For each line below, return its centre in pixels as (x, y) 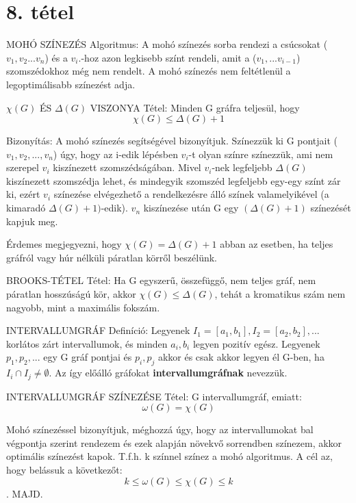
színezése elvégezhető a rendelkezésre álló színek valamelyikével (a (191, 194)
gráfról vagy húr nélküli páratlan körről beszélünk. (112, 257)
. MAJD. (25, 493)
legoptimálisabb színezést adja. (71, 84)
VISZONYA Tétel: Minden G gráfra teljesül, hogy (195, 107)
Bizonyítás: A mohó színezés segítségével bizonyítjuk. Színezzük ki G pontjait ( (172, 141)
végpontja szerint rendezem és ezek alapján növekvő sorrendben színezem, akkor (174, 442)
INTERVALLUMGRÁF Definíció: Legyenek (98, 330)
